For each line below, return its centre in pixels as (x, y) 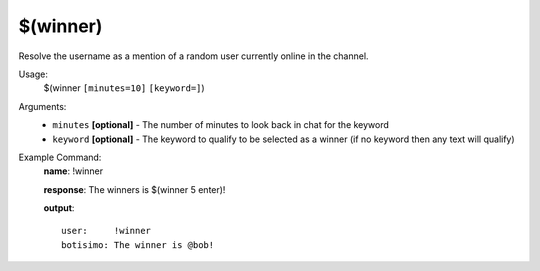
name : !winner (73, 171)
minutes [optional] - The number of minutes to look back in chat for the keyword (221, 125)
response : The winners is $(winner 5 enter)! (134, 189)
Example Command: (60, 157)
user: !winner (106, 231)
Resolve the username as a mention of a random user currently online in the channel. (193, 56)
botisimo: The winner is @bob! (138, 244)
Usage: (33, 74)
